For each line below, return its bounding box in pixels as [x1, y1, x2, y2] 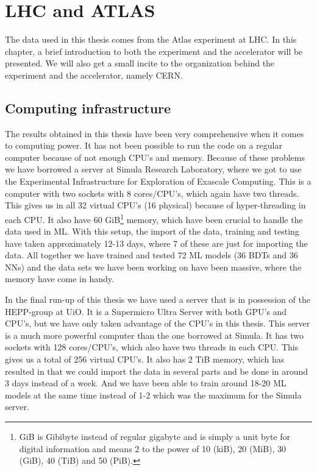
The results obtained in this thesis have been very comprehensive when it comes [5, 127, 304, 140]
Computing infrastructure [5, 98, 171, 117]
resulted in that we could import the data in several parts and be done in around [5, 364, 308, 377]
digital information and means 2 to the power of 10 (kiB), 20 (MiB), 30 [19, 442, 287, 455]
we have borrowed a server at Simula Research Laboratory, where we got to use [5, 163, 302, 175]
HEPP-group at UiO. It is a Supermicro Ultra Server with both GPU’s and [5, 305, 287, 317]
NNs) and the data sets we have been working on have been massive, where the [5, 260, 302, 273]
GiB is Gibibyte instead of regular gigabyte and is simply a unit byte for [19, 430, 290, 443]
